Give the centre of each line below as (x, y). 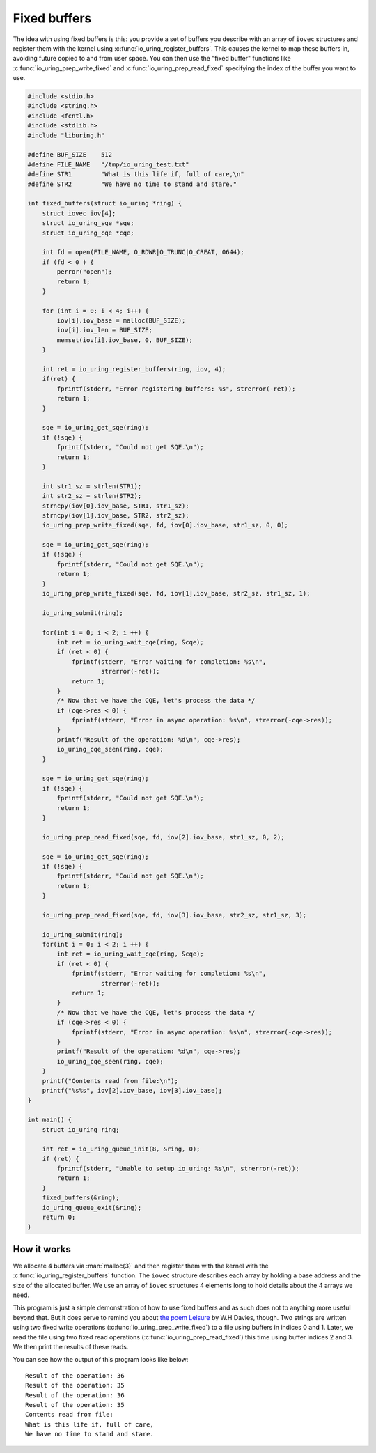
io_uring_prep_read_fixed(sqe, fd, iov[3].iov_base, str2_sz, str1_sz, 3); (174, 915)
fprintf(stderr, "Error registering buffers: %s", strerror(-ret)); (176, 389)
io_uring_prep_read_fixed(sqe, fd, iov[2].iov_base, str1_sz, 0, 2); (163, 837)
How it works (42, 1249)
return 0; (59, 1218)
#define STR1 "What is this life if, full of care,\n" (136, 174)
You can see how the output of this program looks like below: (101, 1360)
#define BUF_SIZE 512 (70, 155)
